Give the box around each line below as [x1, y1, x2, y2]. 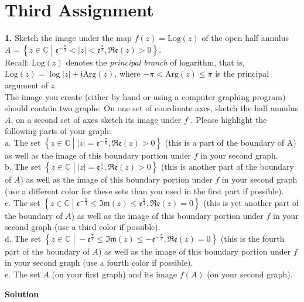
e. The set [5, 268, 40, 280]
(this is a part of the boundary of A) [165, 136, 296, 148]
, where [114, 67, 141, 80]
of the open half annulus [201, 32, 289, 44]
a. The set [5, 136, 41, 148]
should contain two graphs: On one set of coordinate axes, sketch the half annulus [5, 102, 299, 114]
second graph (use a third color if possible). [5, 221, 160, 233]
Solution [5, 287, 39, 300]
